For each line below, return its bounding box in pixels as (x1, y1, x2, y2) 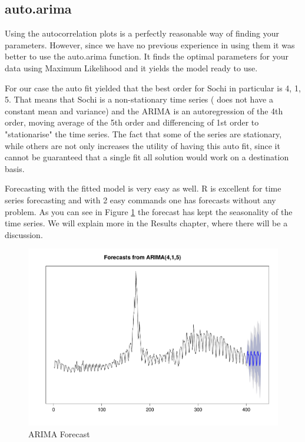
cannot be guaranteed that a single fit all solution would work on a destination (5, 151, 289, 163)
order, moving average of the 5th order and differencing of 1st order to (5, 116, 259, 128)
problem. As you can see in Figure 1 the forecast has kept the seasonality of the (5, 205, 293, 217)
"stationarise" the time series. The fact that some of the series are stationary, (5, 127, 282, 140)
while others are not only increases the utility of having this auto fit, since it (5, 139, 280, 151)
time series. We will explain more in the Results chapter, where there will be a (5, 217, 288, 229)
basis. (5, 162, 25, 174)
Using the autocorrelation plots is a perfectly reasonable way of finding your (5, 27, 280, 39)
